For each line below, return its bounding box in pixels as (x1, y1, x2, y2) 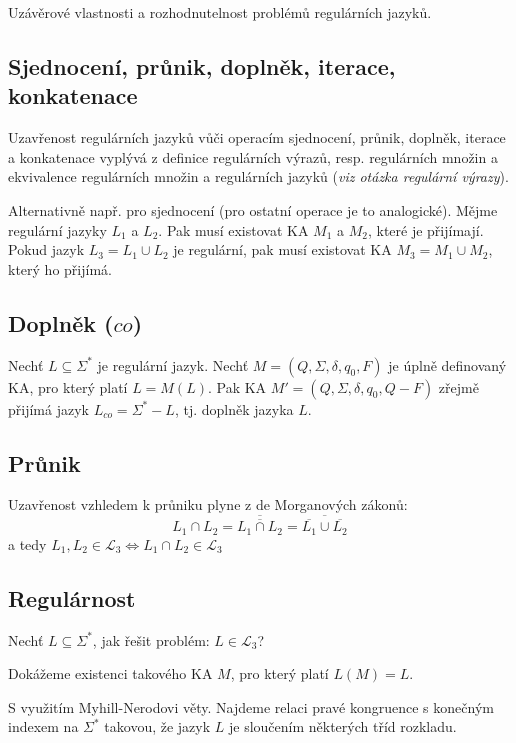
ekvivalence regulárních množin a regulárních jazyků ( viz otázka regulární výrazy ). (8, 166, 509, 187)
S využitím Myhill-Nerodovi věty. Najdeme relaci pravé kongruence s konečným (8, 696, 494, 717)
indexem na (8, 716, 79, 737)
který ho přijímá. (8, 258, 112, 279)
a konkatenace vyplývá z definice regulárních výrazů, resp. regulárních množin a (8, 146, 498, 167)
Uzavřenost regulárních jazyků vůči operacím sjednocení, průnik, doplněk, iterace (8, 127, 506, 148)
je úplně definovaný (388, 354, 507, 375)
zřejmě (438, 376, 479, 397)
